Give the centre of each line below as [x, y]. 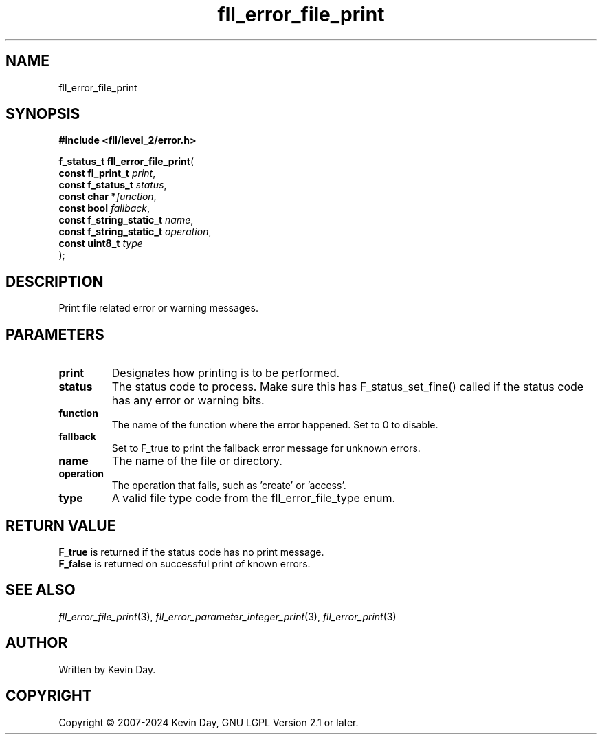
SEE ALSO [41, 590]
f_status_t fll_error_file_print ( [126, 162]
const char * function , [108, 197]
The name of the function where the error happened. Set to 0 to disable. [275, 425]
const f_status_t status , [113, 185]
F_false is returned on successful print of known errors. [185, 563]
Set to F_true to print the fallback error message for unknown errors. [266, 448]
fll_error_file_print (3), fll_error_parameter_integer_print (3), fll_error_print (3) [227, 616]
